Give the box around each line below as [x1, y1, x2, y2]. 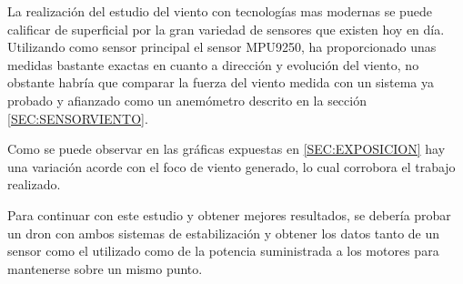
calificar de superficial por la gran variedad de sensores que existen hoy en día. [7, 19, 445, 38]
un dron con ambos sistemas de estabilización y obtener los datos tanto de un [7, 223, 440, 242]
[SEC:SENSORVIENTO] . [7, 108, 148, 127]
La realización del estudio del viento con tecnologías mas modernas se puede [7, 2, 432, 20]
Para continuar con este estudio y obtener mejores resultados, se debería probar [7, 205, 451, 224]
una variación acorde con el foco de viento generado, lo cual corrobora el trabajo [7, 157, 456, 176]
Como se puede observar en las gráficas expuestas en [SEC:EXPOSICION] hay [7, 139, 446, 158]
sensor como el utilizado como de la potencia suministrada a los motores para [7, 241, 439, 260]
